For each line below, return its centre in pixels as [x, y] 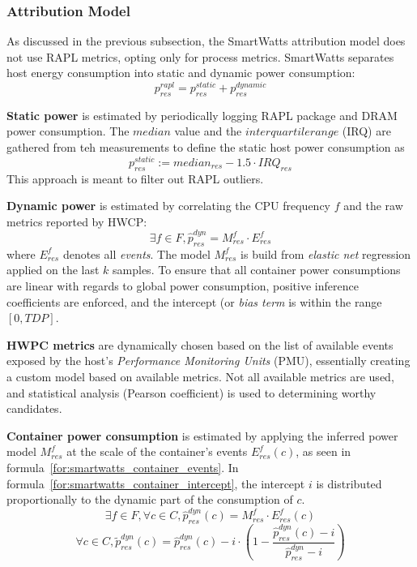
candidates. [34, 408]
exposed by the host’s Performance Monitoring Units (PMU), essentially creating [208, 361]
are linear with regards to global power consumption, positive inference [183, 286]
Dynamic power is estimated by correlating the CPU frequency [169, 206]
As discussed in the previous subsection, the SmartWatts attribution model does [206, 41]
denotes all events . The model [136, 253]
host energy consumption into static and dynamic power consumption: [181, 73]
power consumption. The [68, 131]
